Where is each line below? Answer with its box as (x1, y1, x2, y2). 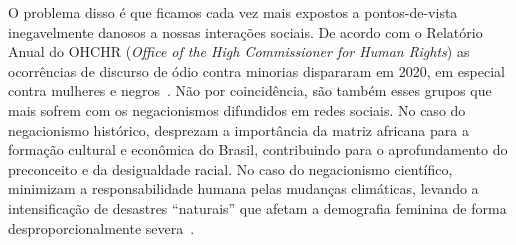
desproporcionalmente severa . (8, 217, 195, 238)
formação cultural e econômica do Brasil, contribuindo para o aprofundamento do (8, 139, 508, 160)
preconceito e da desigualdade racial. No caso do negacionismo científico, (8, 158, 453, 179)
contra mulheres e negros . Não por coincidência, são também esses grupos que (8, 80, 492, 101)
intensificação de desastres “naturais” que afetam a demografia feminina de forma (8, 197, 507, 218)
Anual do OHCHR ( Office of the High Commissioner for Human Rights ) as (8, 41, 470, 62)
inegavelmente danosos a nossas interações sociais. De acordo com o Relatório (8, 21, 483, 42)
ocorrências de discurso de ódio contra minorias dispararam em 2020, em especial (8, 60, 505, 81)
